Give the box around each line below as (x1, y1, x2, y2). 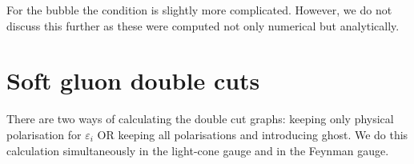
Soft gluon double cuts (6, 64, 260, 97)
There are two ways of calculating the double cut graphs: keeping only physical (6, 110, 394, 127)
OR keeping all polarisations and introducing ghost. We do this (97, 126, 408, 142)
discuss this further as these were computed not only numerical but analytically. (6, 17, 400, 34)
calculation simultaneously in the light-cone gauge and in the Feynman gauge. (6, 142, 389, 158)
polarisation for (6, 126, 82, 142)
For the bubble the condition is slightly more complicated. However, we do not (6, 2, 392, 18)
